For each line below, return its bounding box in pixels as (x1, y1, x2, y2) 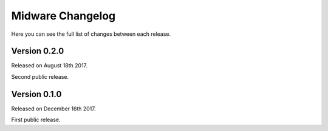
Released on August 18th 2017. (11, 62, 88, 69)
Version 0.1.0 (11, 89, 62, 99)
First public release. (11, 116, 61, 124)
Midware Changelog (11, 9, 115, 22)
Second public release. (11, 73, 69, 80)
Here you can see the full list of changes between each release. (11, 30, 171, 38)
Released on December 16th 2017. (11, 105, 97, 112)
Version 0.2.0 (11, 46, 64, 56)
